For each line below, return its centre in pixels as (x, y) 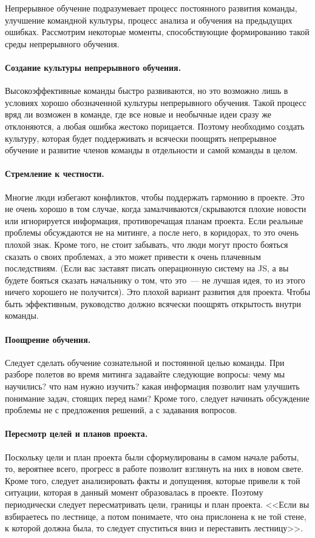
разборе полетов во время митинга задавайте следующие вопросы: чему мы (145, 374)
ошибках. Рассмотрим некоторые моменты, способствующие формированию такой (157, 32)
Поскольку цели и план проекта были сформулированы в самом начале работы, (152, 457)
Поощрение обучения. (48, 339)
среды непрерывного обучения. (62, 43)
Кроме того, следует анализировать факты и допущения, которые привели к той (153, 480)
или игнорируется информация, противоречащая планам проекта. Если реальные (154, 220)
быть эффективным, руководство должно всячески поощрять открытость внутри (153, 303)
